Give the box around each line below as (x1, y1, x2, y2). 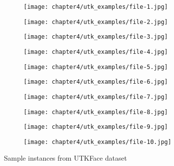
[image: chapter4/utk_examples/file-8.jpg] (24, 108, 168, 116)
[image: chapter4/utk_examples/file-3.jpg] (24, 33, 168, 41)
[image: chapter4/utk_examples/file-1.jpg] (24, 3, 168, 10)
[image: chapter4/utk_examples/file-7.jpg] (24, 93, 168, 100)
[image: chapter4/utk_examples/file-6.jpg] (24, 78, 168, 86)
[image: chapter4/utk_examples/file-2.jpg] (24, 18, 168, 25)
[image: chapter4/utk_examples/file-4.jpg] (24, 48, 168, 55)
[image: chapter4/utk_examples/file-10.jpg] (24, 138, 172, 145)
